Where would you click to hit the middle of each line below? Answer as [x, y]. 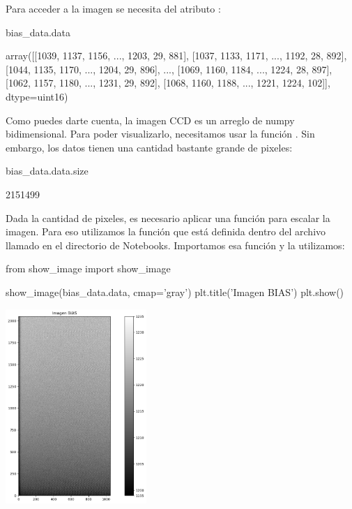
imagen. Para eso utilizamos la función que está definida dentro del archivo [166, 231]
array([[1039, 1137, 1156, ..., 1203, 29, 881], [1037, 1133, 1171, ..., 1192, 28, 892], [176, 56]
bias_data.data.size [47, 171]
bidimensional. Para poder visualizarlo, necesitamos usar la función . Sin [160, 134]
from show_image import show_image [88, 268]
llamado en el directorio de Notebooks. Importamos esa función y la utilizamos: [175, 245]
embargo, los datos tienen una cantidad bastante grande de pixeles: [149, 147]
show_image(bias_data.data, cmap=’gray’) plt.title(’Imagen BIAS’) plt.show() [175, 292]
